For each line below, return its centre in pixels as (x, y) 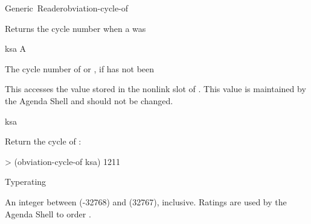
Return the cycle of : (43, 141)
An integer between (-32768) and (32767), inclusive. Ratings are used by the (146, 201)
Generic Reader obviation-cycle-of (67, 8)
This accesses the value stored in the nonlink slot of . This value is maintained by (155, 89)
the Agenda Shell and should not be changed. (89, 100)
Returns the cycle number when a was (75, 28)
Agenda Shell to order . (48, 213)
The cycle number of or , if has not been (80, 68)
